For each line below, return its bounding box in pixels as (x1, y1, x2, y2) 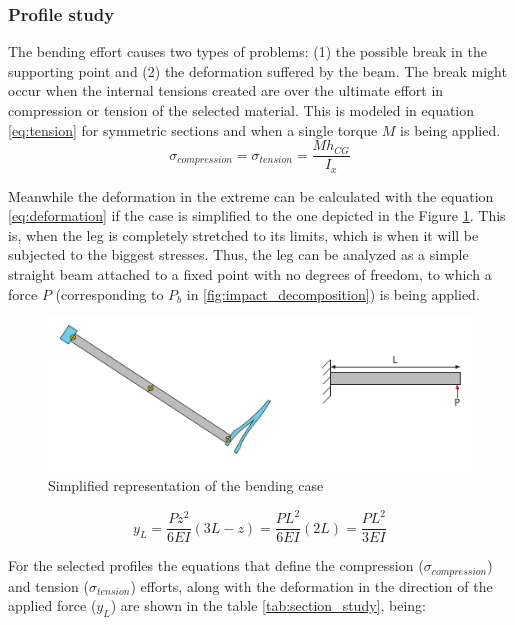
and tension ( (8, 575, 89, 596)
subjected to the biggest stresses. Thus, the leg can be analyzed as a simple (8, 244, 469, 265)
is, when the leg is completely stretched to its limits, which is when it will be (8, 224, 479, 245)
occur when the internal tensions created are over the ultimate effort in (8, 80, 444, 101)
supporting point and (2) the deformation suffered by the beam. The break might (8, 60, 507, 81)
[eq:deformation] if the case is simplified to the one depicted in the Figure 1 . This (8, 205, 506, 226)
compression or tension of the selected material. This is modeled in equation (8, 100, 475, 120)
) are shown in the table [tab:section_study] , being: (110, 595, 426, 616)
